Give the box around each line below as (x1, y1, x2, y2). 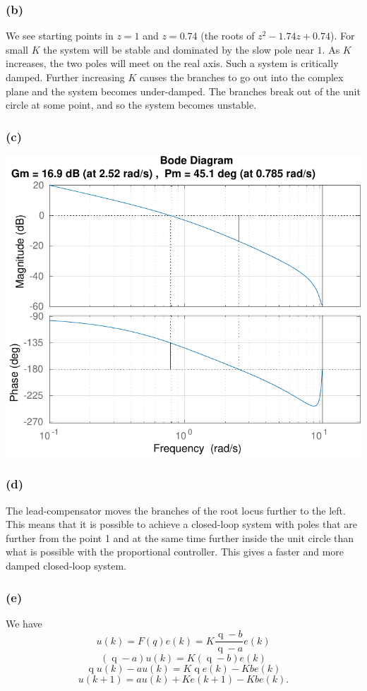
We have (6, 615, 42, 630)
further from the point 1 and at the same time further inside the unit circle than (6, 530, 354, 545)
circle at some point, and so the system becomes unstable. (6, 97, 257, 112)
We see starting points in (6, 28, 114, 43)
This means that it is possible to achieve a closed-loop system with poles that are (6, 517, 358, 531)
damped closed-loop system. (6, 558, 126, 573)
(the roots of (200, 28, 255, 43)
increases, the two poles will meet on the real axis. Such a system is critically (6, 56, 339, 71)
